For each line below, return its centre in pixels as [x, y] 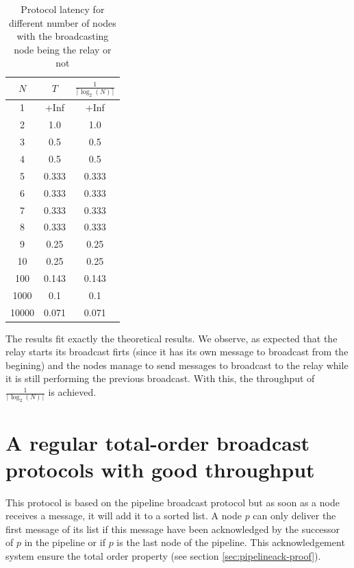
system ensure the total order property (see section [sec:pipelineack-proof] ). [163, 556]
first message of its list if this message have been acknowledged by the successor [173, 529]
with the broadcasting [63, 36]
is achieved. [72, 392]
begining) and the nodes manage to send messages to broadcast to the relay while [177, 365]
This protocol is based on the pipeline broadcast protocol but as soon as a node [173, 502]
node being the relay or [63, 49]
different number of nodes [62, 22]
